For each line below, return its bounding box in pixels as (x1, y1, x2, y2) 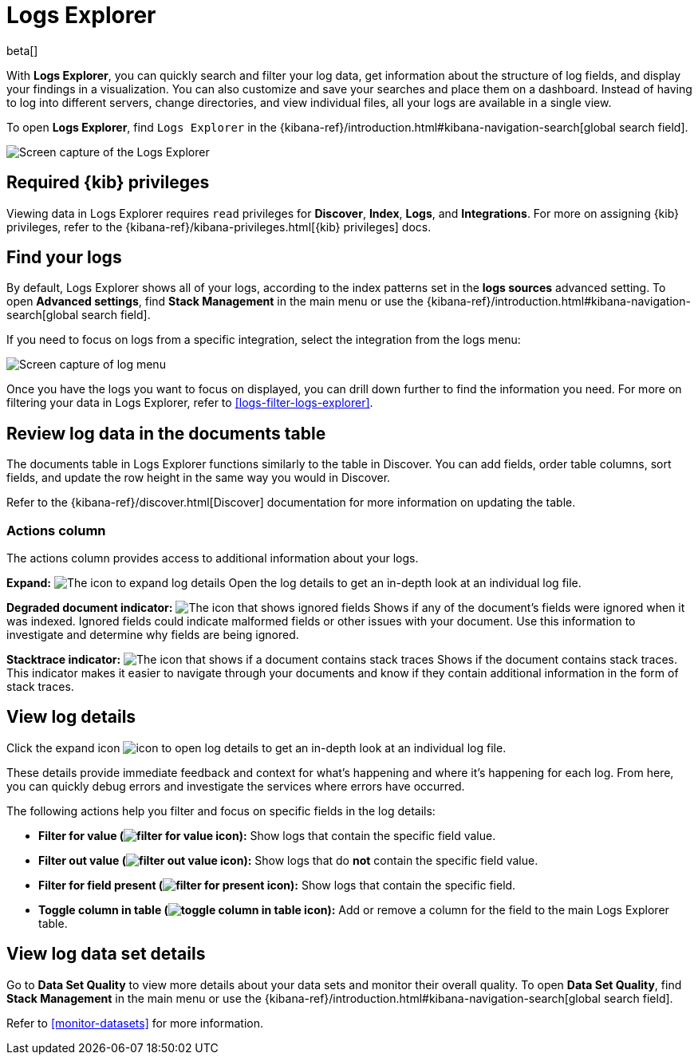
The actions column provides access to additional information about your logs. (6, 551, 419, 566)
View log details (6, 707, 136, 728)
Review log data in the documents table (6, 423, 326, 444)
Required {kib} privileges (6, 172, 210, 193)
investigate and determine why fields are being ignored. (6, 628, 299, 642)
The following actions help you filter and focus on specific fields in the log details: (6, 803, 436, 818)
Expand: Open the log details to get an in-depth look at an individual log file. (6, 576, 582, 590)
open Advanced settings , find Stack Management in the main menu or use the (6, 294, 424, 309)
